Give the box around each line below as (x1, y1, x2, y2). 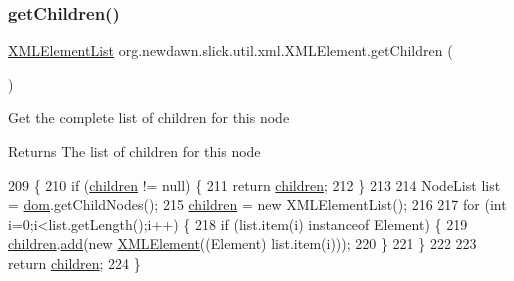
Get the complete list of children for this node (8, 107, 290, 128)
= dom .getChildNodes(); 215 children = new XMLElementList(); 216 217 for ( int (8, 194, 507, 215)
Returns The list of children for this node (8, 141, 261, 161)
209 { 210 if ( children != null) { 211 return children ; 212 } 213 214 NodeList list (8, 174, 501, 195)
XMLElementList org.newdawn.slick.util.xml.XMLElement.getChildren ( (8, 40, 453, 61)
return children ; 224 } (8, 252, 141, 273)
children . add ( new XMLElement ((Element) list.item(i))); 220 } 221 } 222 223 (8, 233, 477, 254)
